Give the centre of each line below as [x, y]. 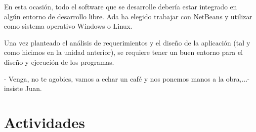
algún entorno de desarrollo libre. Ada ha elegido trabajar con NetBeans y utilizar [128, 16]
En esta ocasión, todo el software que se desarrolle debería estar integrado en [121, 6]
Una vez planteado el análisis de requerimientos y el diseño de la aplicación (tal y [127, 42]
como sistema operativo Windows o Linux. [68, 26]
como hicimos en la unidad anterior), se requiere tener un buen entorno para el [124, 52]
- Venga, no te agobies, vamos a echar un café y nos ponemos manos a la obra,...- [127, 78]
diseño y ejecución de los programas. [59, 62]
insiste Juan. [23, 88]
